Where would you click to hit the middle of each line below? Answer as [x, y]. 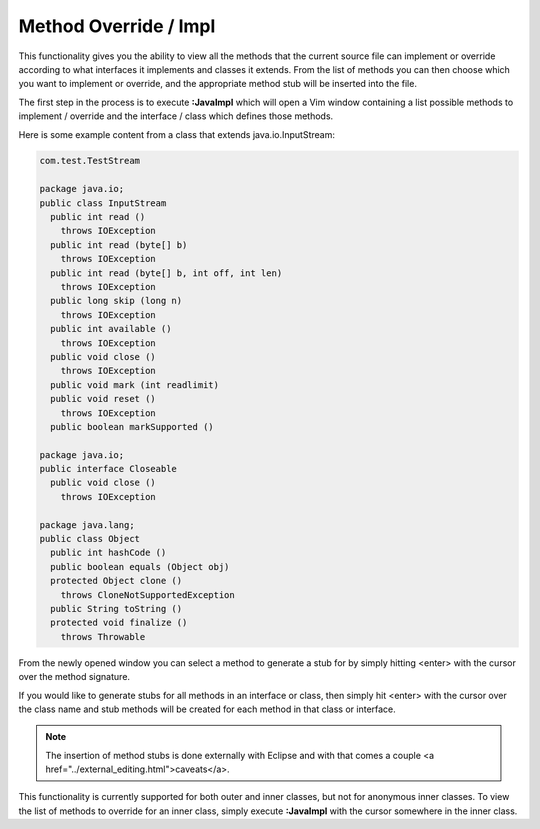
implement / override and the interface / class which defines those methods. [176, 116]
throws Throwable [103, 636]
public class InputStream [103, 203]
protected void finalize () [119, 623]
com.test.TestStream [89, 161]
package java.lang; [87, 524]
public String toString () [116, 608]
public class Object [89, 539]
